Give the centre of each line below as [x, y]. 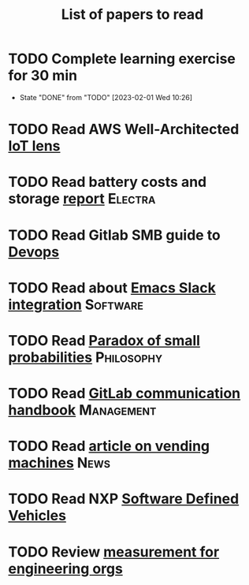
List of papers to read [132, 15]
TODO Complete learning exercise [122, 59]
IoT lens [34, 146]
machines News [59, 463]
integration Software [76, 304]
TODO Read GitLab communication [124, 394]
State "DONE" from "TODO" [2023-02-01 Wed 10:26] [106, 97]
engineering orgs [66, 568]
